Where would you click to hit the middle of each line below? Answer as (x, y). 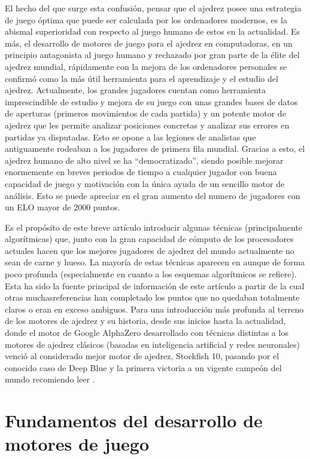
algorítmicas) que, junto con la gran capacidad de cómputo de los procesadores (149, 239)
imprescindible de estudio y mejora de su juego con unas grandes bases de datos (151, 101)
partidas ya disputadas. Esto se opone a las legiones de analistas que (130, 137)
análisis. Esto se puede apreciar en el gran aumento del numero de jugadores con (153, 195)
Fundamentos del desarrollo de (134, 420)
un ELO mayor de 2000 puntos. (63, 207)
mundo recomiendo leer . (50, 379)
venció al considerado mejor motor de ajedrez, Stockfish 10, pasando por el (142, 356)
